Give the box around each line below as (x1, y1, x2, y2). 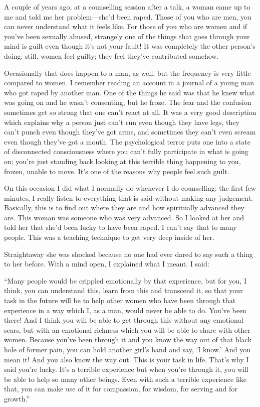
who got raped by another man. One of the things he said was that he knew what (4, 87, 255, 97)
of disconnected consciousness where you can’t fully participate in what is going (4, 146, 248, 157)
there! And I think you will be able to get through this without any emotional (4, 315, 243, 325)
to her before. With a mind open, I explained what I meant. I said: (4, 258, 209, 269)
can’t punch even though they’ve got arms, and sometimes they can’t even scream (4, 126, 256, 137)
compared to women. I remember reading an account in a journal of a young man (4, 77, 254, 88)
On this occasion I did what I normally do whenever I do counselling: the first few (4, 183, 256, 193)
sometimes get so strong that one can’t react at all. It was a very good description (4, 106, 256, 117)
